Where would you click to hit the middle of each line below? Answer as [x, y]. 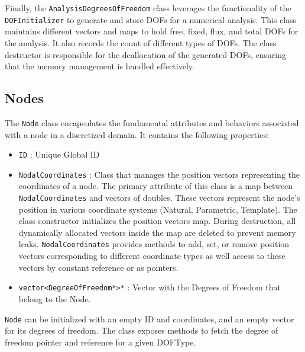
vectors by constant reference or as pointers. [98, 267]
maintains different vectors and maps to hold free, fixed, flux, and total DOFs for [152, 31]
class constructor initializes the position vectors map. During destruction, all [157, 221]
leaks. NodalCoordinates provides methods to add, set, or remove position [154, 244]
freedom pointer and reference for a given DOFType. [100, 342]
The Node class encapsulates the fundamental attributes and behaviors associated [152, 122]
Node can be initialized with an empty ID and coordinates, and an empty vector [150, 319]
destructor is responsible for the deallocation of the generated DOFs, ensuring [145, 54]
